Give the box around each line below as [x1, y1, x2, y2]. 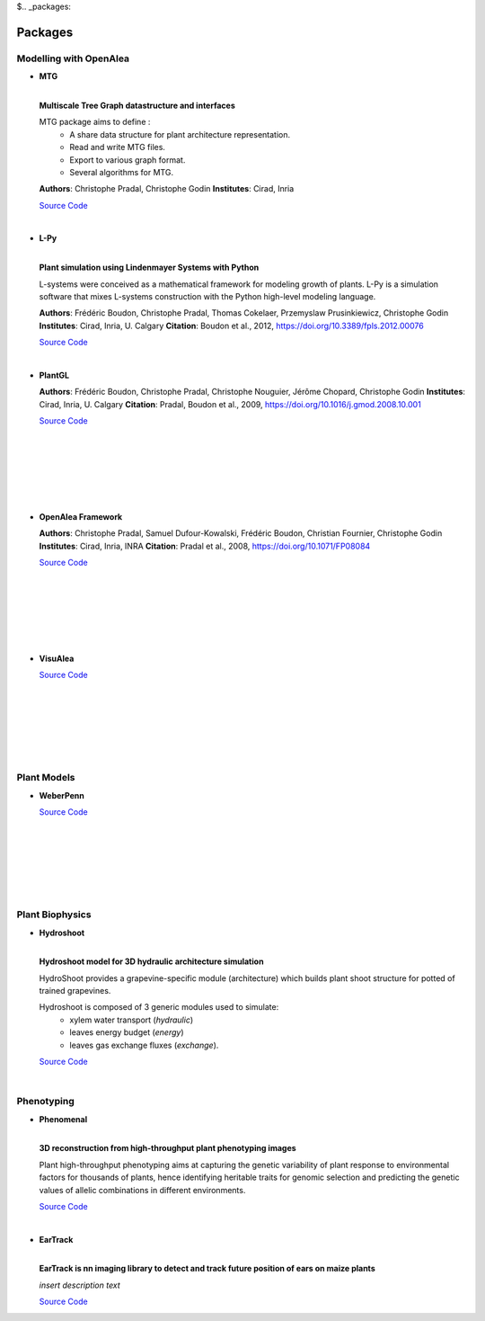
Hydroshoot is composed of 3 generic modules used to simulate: [39, 1002, 279, 1013]
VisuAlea [39, 653, 75, 664]
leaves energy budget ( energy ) [69, 1027, 184, 1038]
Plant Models [16, 772, 75, 784]
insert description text [39, 1280, 120, 1290]
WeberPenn [39, 790, 84, 800]
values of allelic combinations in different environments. [39, 1184, 246, 1195]
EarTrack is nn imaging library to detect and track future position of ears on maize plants [39, 1263, 376, 1274]
